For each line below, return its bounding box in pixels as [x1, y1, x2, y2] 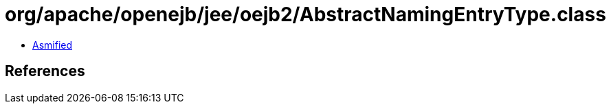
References [5, 62, 85, 80]
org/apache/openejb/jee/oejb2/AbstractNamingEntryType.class [5, 3, 606, 26]
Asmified [32, 38, 73, 51]
